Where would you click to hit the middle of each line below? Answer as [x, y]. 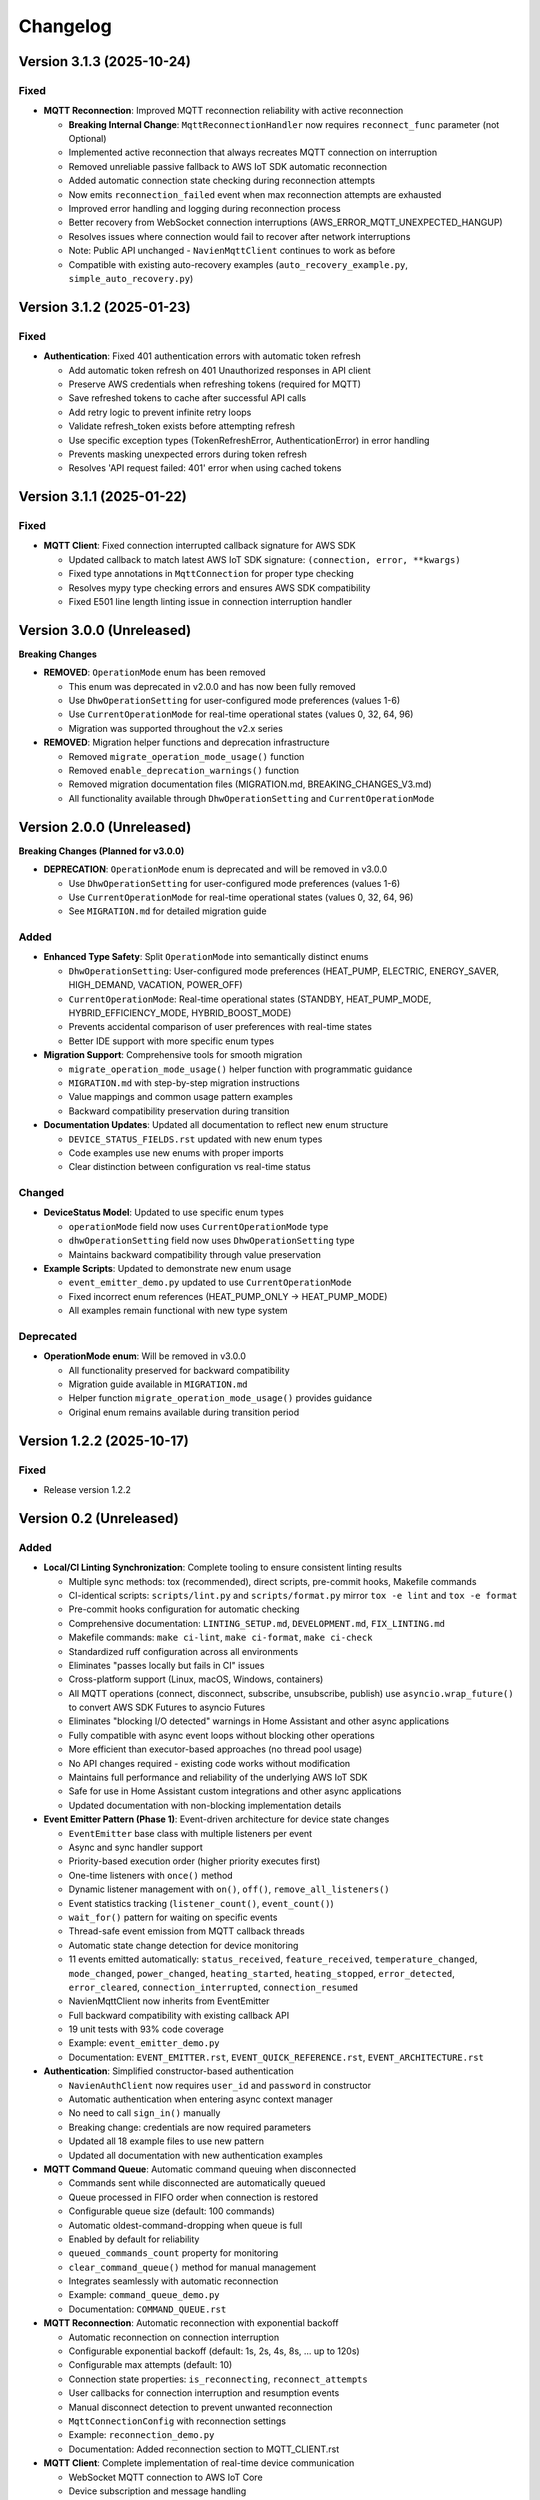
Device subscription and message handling [157, 2491]
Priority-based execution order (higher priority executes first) [194, 1861]
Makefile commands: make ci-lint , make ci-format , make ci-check [220, 1637]
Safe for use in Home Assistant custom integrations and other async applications [235, 1791]
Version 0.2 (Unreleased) [98, 1518]
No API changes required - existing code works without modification [209, 1763]
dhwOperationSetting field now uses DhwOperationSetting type [211, 1241]
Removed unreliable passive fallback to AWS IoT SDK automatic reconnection [228, 166]
